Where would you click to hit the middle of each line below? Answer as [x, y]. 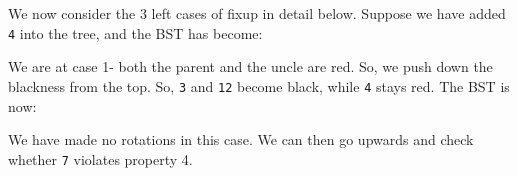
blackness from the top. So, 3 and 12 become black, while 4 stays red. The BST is [259, 85]
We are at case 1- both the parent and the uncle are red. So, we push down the [250, 66]
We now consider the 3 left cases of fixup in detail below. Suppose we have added [257, 13]
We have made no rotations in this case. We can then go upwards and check [241, 139]
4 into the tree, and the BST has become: [135, 32]
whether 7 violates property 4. [100, 158]
